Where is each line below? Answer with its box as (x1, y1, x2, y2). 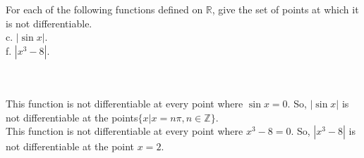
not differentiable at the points (6, 110, 138, 124)
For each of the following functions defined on (6, 2, 203, 16)
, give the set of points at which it (212, 2, 359, 16)
